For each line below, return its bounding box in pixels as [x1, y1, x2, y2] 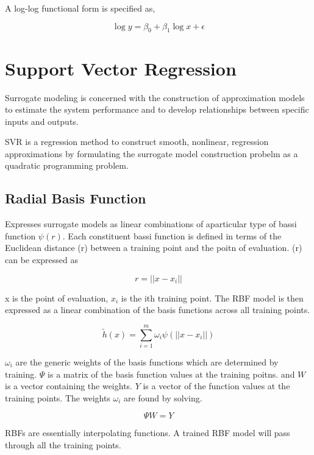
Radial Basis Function [5, 189, 146, 208]
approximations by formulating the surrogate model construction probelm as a [5, 147, 298, 160]
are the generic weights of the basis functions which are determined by [15, 355, 279, 368]
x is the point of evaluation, [5, 291, 109, 304]
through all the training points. [5, 438, 121, 451]
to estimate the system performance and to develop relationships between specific [5, 103, 309, 116]
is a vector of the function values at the [143, 379, 290, 392]
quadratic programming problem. [5, 159, 129, 172]
